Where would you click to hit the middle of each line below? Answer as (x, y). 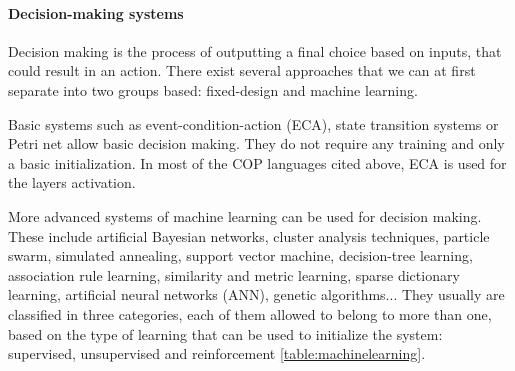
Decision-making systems (96, 12)
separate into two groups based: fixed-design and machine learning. (213, 89)
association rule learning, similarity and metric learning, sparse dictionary (234, 274)
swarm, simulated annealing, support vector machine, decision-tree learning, (240, 255)
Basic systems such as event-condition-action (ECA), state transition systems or (253, 123)
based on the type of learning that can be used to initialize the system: (225, 333)
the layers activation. (72, 182)
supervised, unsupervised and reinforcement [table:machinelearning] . (217, 353)
